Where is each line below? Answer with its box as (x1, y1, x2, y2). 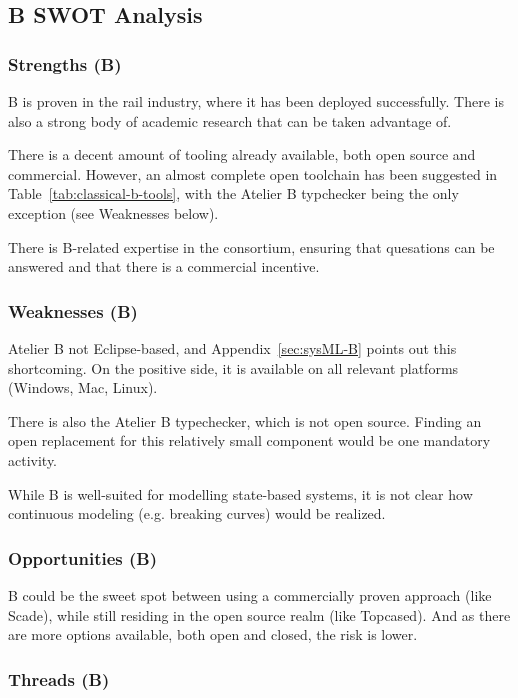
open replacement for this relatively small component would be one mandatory (8, 430, 491, 451)
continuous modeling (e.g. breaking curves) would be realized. (8, 503, 386, 524)
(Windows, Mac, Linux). (8, 377, 158, 398)
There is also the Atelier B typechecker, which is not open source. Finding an (8, 410, 482, 431)
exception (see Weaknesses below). (8, 202, 219, 223)
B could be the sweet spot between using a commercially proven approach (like (8, 584, 492, 605)
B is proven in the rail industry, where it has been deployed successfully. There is (8, 91, 504, 111)
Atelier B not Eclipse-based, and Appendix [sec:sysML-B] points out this (8, 337, 457, 358)
